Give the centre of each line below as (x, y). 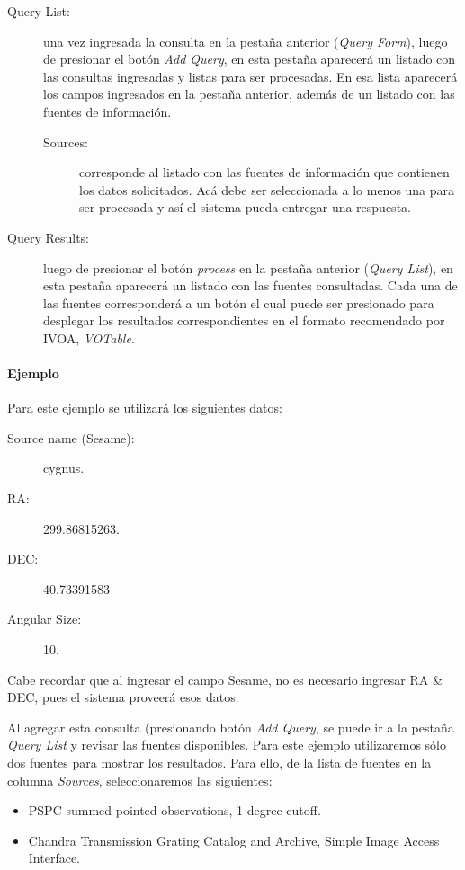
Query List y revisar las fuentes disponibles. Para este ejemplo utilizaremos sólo (227, 745)
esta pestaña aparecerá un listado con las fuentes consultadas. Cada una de (250, 285)
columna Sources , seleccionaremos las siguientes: (140, 780)
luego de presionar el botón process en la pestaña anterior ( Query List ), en (248, 267)
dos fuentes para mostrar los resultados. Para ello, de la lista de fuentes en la (219, 763)
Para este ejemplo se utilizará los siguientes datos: (145, 408)
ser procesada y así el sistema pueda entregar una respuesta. (245, 207)
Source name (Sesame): (71, 437)
